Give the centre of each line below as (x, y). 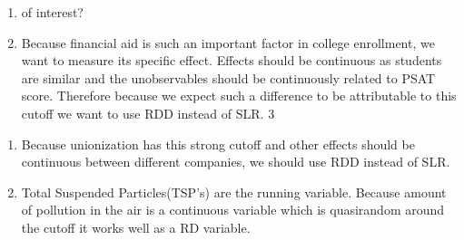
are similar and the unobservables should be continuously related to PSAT (228, 77)
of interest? (52, 12)
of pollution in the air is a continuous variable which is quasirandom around (233, 210)
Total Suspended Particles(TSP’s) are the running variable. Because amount (234, 192)
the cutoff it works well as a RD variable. (136, 227)
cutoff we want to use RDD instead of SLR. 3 (148, 113)
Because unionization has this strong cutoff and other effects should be (218, 144)
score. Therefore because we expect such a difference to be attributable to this (239, 96)
